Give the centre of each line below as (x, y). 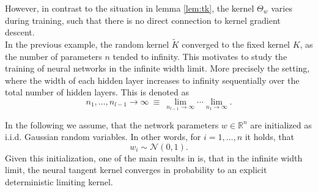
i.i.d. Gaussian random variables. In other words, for (103, 137)
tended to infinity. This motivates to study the (200, 56)
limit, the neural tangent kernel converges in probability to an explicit (136, 170)
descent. (20, 32)
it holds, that (269, 137)
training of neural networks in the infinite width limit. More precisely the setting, (157, 68)
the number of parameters (54, 56)
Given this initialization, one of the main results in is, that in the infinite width (154, 157)
